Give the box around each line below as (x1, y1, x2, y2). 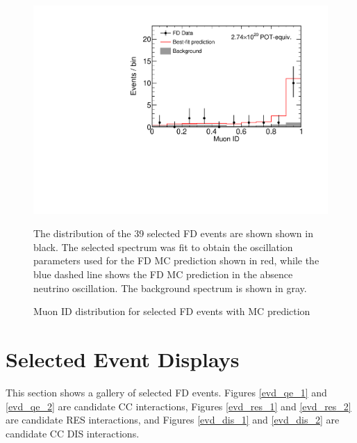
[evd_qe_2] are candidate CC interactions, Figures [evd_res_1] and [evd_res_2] (6, 398, 351, 413)
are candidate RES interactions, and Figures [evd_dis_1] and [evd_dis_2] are (6, 412, 340, 427)
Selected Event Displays (6, 345, 240, 373)
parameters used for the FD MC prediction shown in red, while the (33, 253, 319, 268)
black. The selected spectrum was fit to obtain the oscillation (33, 239, 293, 254)
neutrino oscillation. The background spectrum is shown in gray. (33, 280, 307, 295)
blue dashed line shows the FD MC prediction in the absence (33, 267, 293, 282)
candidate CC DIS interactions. (6, 426, 140, 440)
